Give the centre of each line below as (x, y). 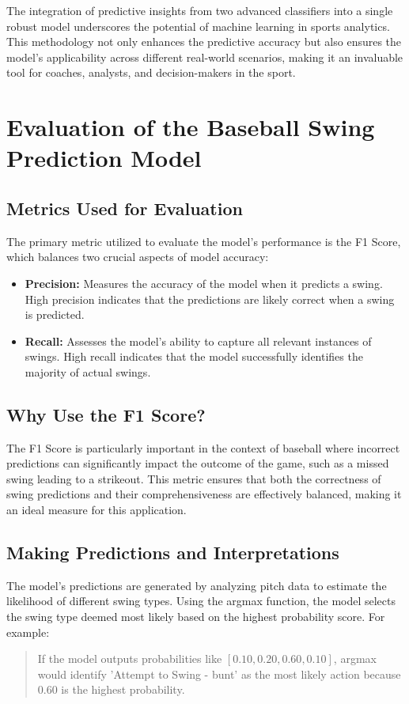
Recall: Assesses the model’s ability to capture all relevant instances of (198, 341)
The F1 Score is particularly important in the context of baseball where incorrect (203, 447)
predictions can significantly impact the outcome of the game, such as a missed (198, 463)
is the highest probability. (123, 689)
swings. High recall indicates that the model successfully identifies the (194, 356)
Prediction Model (104, 158)
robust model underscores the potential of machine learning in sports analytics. (198, 26)
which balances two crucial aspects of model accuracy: (138, 257)
